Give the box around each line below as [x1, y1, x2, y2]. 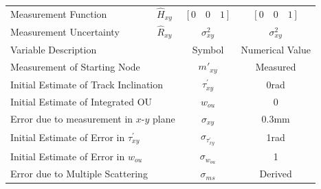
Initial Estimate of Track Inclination [10, 77, 163, 91]
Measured [255, 59, 296, 73]
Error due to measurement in [10, 112, 133, 126]
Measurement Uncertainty [10, 25, 120, 39]
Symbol [192, 42, 224, 56]
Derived [259, 166, 292, 181]
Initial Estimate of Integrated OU [10, 94, 153, 108]
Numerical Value [241, 42, 311, 56]
